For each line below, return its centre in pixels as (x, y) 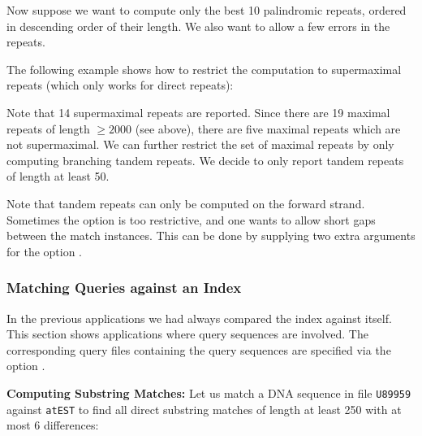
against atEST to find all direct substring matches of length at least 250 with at (204, 409)
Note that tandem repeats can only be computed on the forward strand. (186, 203)
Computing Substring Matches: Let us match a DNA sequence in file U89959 (209, 392)
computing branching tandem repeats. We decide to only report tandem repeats (205, 160)
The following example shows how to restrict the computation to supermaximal (204, 69)
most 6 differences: (53, 425)
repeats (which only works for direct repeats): (120, 85)
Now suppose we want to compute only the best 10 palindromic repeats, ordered (207, 10)
